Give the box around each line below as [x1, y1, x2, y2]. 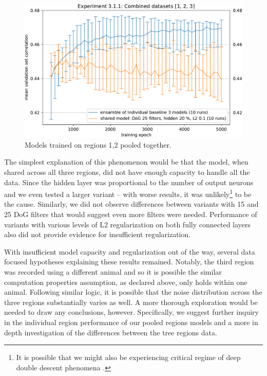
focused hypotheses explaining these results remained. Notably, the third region [4, 256, 254, 267]
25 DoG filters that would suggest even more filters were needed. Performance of [4, 209, 257, 220]
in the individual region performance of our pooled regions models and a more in [4, 316, 258, 327]
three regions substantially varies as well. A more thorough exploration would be [4, 296, 258, 307]
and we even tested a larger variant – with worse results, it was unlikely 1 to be [4, 187, 252, 199]
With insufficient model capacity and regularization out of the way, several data [4, 246, 255, 257]
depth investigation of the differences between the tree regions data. [4, 327, 217, 337]
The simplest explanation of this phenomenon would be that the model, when [4, 156, 249, 167]
